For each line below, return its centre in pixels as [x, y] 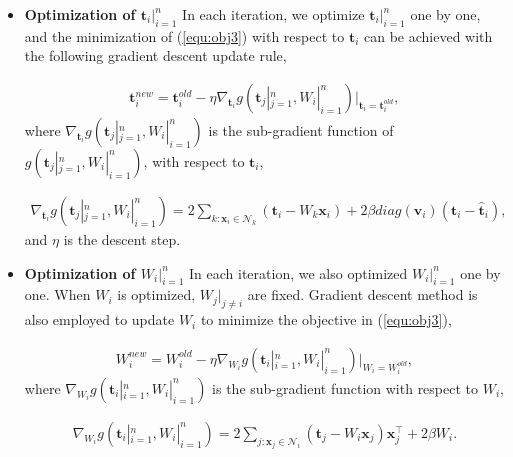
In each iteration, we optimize [273, 14]
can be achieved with [428, 35]
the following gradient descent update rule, [155, 55]
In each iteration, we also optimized [298, 272]
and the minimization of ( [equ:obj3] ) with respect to [184, 35]
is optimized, [156, 294]
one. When [57, 294]
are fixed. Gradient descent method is [362, 294]
